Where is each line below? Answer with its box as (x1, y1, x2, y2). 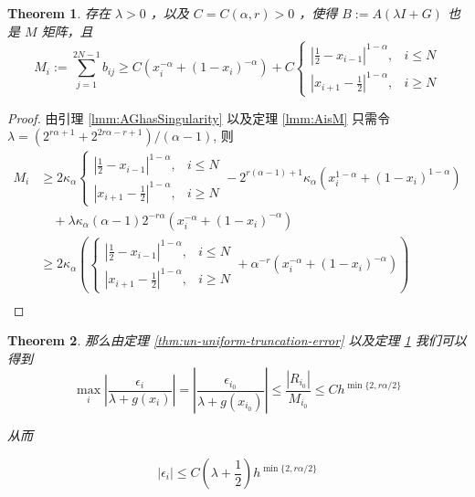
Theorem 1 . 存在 (7, 4, 111, 22)
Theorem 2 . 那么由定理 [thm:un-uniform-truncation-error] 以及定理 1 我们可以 (7, 331, 467, 350)
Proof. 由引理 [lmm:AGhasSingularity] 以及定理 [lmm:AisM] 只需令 (7, 108, 391, 127)
